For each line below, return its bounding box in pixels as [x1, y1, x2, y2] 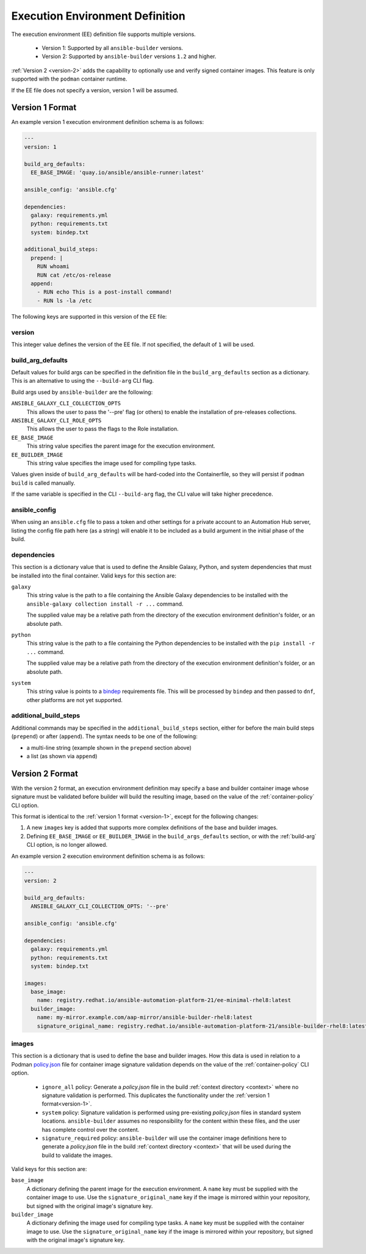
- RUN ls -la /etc [37, 297, 92, 304]
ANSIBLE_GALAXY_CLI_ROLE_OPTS [11, 417, 102, 424]
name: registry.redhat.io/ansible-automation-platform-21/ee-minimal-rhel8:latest [37, 997, 292, 1004]
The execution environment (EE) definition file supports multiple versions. [11, 31, 196, 38]
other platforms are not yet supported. [26, 696, 123, 703]
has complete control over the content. [41, 1126, 140, 1133]
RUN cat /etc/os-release [37, 272, 112, 278]
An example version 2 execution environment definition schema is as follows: [11, 852, 206, 860]
